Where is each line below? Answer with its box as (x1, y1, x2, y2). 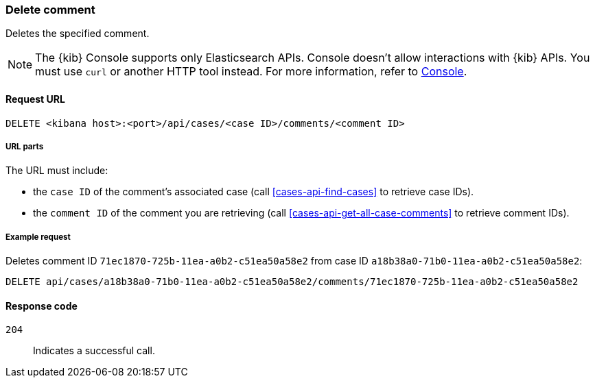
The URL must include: (5, 164, 108, 177)
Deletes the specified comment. (5, 27, 150, 40)
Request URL (5, 92, 65, 105)
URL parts (5, 141, 44, 151)
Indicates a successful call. (33, 345, 155, 357)
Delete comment (5, 3, 95, 16)
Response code (5, 299, 78, 312)
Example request (5, 232, 71, 242)
